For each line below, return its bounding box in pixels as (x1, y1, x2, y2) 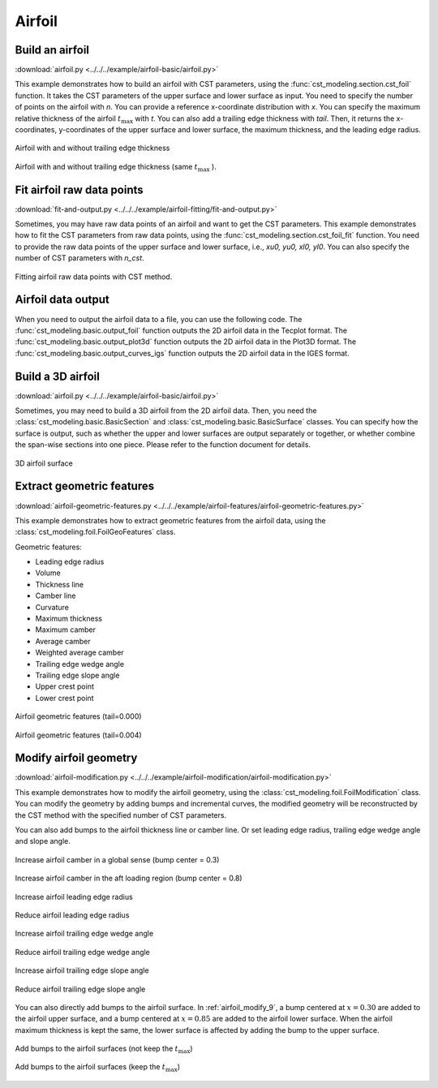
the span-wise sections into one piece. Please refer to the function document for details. (15, 440, 311, 449)
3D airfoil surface (15, 458, 73, 468)
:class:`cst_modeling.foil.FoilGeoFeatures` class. (15, 527, 176, 537)
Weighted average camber (35, 647, 125, 657)
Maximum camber (35, 625, 97, 634)
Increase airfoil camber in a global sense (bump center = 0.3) (15, 854, 220, 864)
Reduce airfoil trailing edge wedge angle (15, 947, 150, 957)
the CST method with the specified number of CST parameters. (15, 810, 227, 819)
